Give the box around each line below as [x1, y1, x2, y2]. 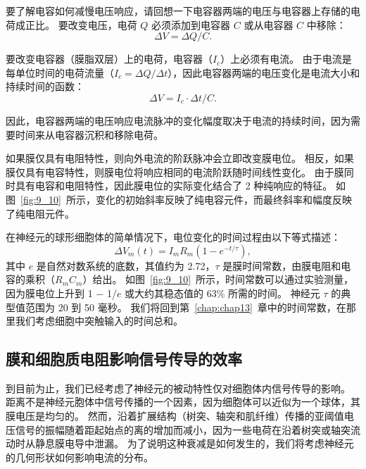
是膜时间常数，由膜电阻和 [222, 258, 341, 273]
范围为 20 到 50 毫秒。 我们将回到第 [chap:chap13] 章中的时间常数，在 [25, 299, 346, 314]
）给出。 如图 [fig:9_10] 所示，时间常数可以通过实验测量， [82, 272, 354, 287]
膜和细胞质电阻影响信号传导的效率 [6, 348, 242, 370]
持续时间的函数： [6, 79, 84, 94]
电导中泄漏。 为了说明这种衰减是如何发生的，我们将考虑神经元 [64, 436, 354, 451]
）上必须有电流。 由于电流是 [220, 51, 352, 66]
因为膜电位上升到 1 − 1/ [6, 285, 117, 300]
